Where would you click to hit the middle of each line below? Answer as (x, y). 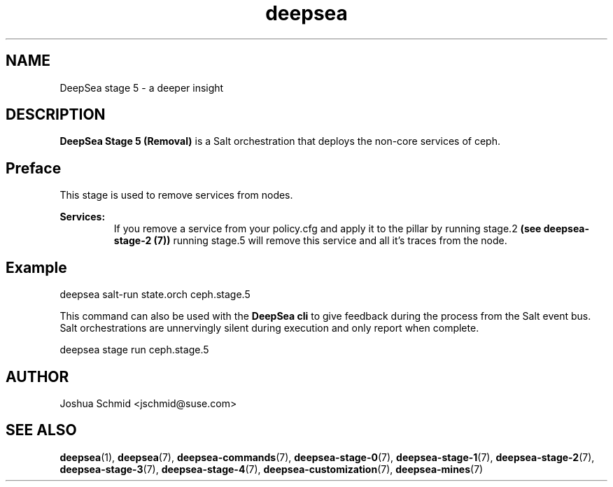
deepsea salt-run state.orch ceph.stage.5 (155, 295)
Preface (34, 168)
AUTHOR (37, 376)
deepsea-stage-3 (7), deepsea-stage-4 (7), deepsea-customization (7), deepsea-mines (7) (272, 469)
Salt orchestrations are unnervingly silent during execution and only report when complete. (269, 328)
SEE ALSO (41, 430)
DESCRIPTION (56, 115)
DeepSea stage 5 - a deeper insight (142, 87)
